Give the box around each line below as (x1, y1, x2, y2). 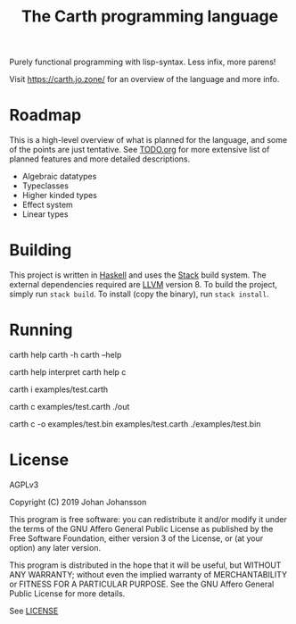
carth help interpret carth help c (9, 367, 127, 377)
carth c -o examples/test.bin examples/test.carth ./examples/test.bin (9, 419, 261, 429)
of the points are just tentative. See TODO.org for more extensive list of (9, 145, 270, 155)
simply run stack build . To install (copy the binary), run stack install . (9, 288, 269, 300)
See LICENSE (9, 605, 59, 616)
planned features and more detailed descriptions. (9, 154, 191, 164)
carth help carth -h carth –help (9, 350, 122, 360)
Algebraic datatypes (21, 171, 97, 182)
